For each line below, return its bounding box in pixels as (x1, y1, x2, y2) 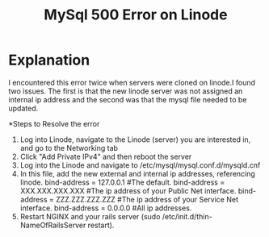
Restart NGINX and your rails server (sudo (19, 211, 161, 221)
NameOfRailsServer (19, 220, 86, 230)
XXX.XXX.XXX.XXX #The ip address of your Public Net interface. (19, 185, 237, 195)
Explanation (8, 51, 90, 69)
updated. (8, 103, 39, 113)
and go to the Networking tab (19, 143, 119, 152)
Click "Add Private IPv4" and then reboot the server (19, 152, 192, 161)
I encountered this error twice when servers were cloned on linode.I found (8, 77, 256, 87)
